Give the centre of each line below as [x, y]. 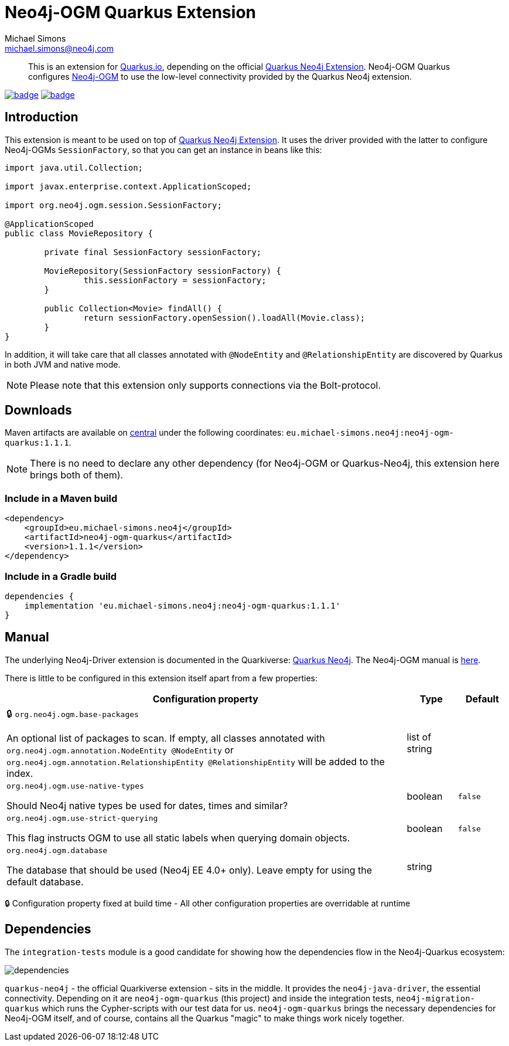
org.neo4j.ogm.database [57, 850]
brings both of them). [77, 475]
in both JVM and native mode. [63, 364]
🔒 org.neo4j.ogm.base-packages [73, 713]
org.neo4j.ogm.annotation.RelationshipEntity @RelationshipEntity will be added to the [196, 761]
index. [20, 773]
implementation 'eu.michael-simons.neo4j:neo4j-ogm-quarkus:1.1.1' [182, 605]
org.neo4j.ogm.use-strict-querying [82, 818]
